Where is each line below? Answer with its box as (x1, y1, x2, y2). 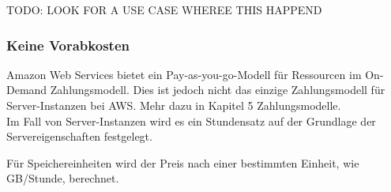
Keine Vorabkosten (6, 35, 130, 55)
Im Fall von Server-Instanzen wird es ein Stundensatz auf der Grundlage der (6, 112, 376, 129)
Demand (6, 81, 47, 98)
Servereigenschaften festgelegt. (6, 128, 152, 145)
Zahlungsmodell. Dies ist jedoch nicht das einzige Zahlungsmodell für (50, 81, 385, 98)
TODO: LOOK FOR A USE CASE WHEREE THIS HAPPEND (6, 2, 322, 17)
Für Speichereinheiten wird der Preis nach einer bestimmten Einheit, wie (6, 154, 359, 171)
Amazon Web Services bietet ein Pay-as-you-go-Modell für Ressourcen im (6, 66, 362, 82)
